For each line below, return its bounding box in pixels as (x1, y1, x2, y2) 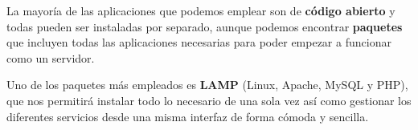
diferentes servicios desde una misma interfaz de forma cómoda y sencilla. (6, 108, 369, 124)
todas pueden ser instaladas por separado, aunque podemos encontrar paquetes (6, 18, 403, 35)
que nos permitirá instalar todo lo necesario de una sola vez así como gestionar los (6, 91, 412, 108)
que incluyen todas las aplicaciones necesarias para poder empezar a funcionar (6, 34, 391, 51)
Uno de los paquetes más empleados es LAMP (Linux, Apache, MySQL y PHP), (6, 76, 408, 93)
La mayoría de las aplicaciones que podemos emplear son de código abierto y (6, 2, 395, 18)
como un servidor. (6, 49, 95, 66)
